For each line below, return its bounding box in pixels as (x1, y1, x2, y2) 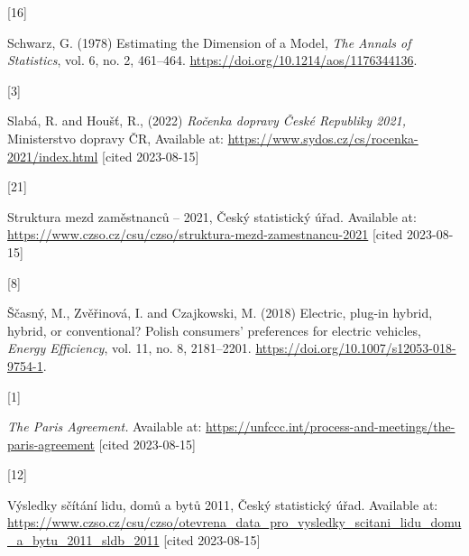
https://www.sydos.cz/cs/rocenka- (227, 128, 418, 147)
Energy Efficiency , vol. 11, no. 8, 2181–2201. (7, 338, 252, 357)
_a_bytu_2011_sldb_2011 (7, 531, 160, 550)
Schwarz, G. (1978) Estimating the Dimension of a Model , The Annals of (7, 32, 411, 51)
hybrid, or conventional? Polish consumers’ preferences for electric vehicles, (7, 320, 421, 339)
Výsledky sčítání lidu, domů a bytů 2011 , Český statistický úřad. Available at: (7, 495, 438, 514)
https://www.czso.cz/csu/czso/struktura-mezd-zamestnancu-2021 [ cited (7, 225, 403, 244)
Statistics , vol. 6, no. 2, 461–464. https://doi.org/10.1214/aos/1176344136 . (7, 51, 418, 69)
